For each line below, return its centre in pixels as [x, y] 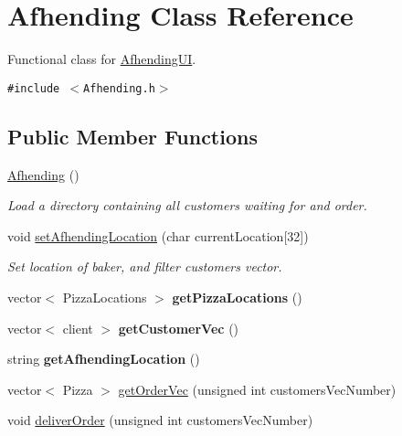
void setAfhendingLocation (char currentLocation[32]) [158, 235]
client [78, 328]
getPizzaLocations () [237, 297]
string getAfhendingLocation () [104, 359]
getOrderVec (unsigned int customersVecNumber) [257, 389]
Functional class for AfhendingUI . [102, 59]
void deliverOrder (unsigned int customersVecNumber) [160, 420]
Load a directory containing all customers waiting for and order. [187, 205]
